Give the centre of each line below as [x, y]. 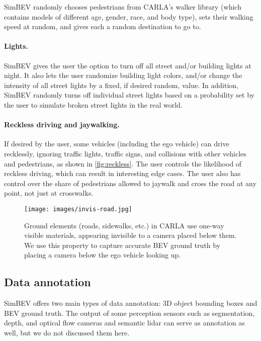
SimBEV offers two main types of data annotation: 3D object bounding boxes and [131, 303]
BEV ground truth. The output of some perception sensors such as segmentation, [129, 313]
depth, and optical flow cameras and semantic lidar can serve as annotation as [124, 323]
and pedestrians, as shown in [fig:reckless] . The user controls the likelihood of [123, 163]
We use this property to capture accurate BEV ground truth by [122, 245]
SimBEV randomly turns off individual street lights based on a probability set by [129, 95]
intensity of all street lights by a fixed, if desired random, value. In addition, [121, 85]
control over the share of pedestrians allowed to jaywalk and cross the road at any [130, 183]
